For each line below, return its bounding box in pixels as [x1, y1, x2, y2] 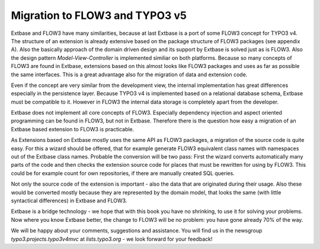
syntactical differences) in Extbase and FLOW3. [11, 197, 127, 204]
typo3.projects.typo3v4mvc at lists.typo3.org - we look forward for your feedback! [11, 235, 213, 242]
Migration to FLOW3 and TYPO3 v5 [11, 9, 187, 22]
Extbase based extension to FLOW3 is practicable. [11, 125, 135, 132]
